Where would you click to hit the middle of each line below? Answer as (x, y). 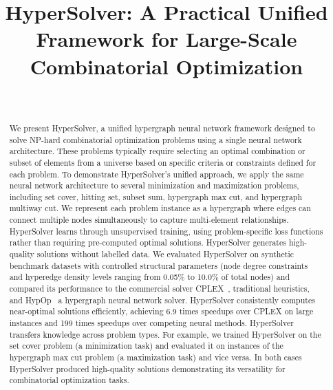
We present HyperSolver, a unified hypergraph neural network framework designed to (162, 128)
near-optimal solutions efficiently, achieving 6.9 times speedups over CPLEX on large (161, 311)
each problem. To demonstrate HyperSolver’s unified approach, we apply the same (157, 174)
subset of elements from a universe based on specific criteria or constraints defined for (163, 162)
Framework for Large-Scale (166, 39)
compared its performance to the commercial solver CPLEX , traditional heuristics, (159, 289)
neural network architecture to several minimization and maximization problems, (154, 185)
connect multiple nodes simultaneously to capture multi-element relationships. (149, 220)
